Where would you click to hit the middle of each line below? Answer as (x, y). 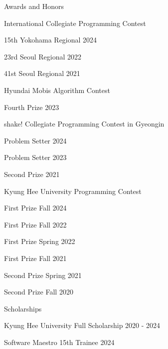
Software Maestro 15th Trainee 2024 (59, 342)
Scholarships (23, 308)
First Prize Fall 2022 (35, 224)
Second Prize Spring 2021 (43, 275)
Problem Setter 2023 (35, 157)
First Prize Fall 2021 (35, 258)
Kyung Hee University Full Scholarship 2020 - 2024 (82, 325)
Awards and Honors (34, 6)
